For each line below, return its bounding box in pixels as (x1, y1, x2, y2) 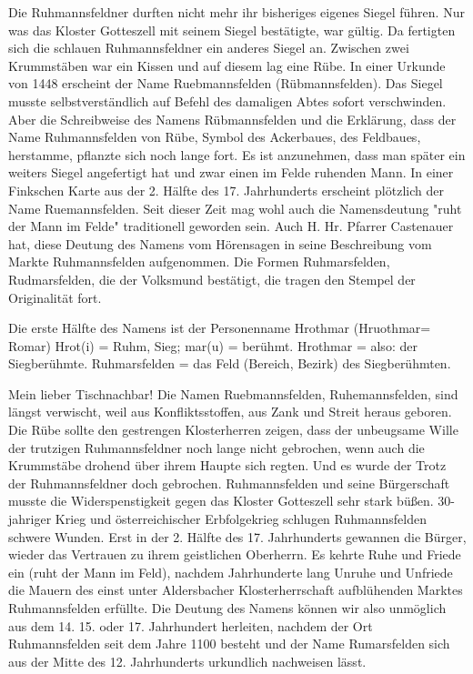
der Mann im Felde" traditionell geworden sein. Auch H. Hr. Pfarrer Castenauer (8, 216, 454, 236)
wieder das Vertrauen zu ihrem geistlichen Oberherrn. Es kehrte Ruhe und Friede (8, 545, 461, 564)
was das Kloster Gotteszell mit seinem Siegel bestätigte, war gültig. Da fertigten (8, 20, 456, 39)
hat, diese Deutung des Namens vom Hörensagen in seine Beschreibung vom (8, 234, 432, 253)
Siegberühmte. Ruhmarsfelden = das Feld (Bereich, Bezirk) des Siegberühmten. (8, 354, 451, 373)
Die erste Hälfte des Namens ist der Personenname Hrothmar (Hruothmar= (8, 318, 431, 337)
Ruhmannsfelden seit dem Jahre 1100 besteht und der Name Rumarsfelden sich (8, 634, 450, 653)
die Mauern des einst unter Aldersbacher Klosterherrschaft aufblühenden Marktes (8, 580, 463, 599)
